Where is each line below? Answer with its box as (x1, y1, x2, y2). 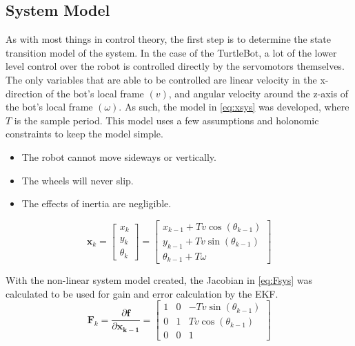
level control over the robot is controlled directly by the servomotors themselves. (6, 59, 345, 73)
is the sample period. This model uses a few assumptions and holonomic (14, 113, 319, 127)
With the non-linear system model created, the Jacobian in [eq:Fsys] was (6, 273, 312, 287)
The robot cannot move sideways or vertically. (21, 149, 216, 164)
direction (6, 86, 43, 100)
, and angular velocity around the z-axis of (168, 86, 349, 100)
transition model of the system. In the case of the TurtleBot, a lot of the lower (6, 45, 337, 59)
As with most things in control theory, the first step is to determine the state (6, 32, 331, 46)
